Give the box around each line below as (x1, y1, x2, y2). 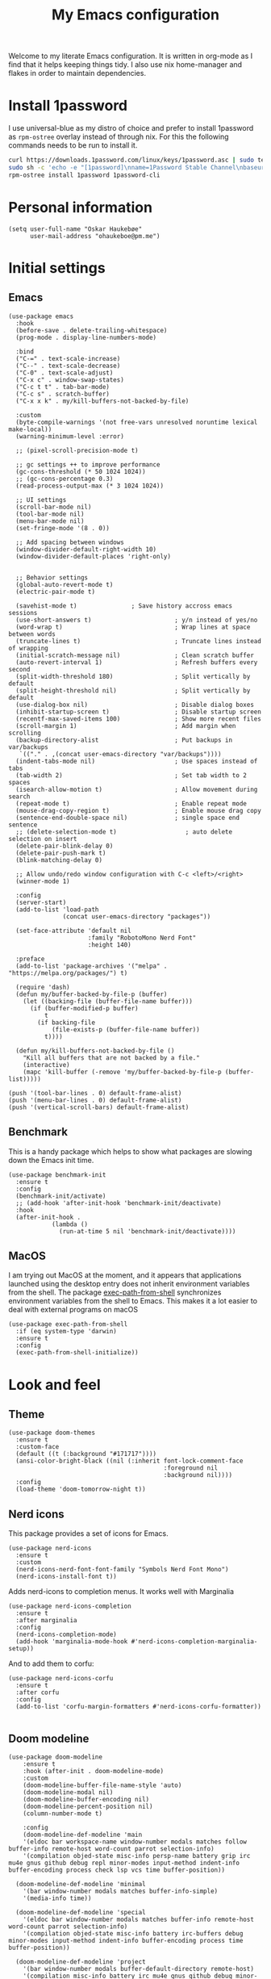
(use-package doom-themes (8, 1429, 95, 1437)
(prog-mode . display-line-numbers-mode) (15, 333, 157, 341)
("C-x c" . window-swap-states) (15, 375, 125, 384)
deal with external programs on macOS (8, 1305, 139, 1315)
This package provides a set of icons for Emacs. (8, 1529, 169, 1538)
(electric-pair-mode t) (15, 588, 95, 596)
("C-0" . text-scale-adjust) (15, 369, 114, 377)
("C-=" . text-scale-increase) (15, 354, 121, 362)
